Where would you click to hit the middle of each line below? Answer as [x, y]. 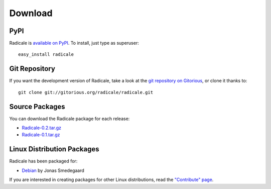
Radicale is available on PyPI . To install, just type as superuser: [74, 43]
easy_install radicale [46, 55]
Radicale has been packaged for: [43, 161]
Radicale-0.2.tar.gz [42, 128]
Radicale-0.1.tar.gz [41, 135]
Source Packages [37, 106]
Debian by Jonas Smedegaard [53, 170]
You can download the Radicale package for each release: [70, 119]
